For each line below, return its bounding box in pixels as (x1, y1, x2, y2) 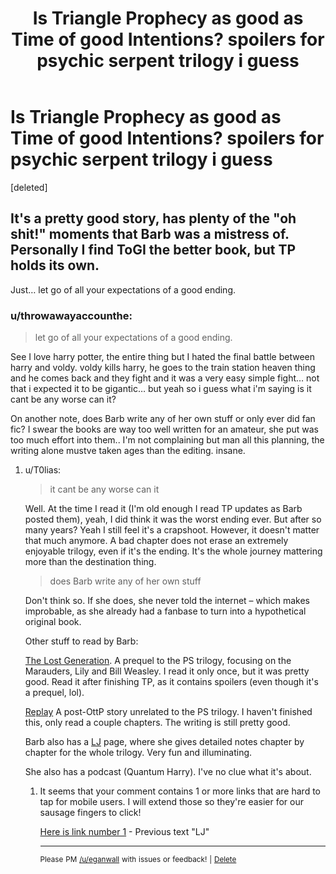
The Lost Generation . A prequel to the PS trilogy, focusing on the (24, 655, 292, 667)
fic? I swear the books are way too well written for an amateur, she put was (10, 423, 320, 436)
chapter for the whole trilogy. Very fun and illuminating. (24, 747, 253, 759)
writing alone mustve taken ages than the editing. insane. (10, 445, 246, 457)
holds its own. (10, 257, 100, 274)
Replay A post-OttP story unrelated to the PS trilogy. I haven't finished (24, 706, 313, 718)
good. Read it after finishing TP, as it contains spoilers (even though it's (24, 676, 319, 688)
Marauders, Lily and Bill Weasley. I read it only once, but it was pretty (24, 665, 310, 677)
